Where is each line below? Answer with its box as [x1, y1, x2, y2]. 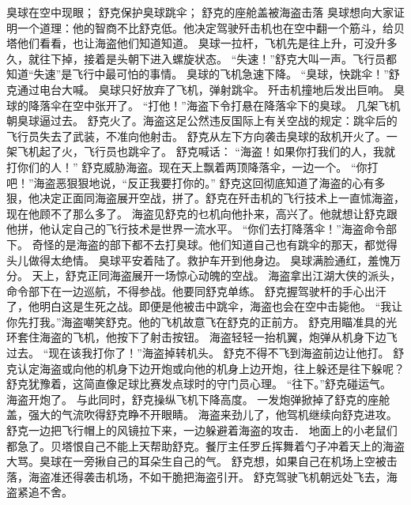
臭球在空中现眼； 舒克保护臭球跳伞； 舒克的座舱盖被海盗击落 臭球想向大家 [6, 4, 394, 20]
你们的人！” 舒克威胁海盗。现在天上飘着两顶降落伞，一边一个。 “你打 [17, 158, 379, 175]
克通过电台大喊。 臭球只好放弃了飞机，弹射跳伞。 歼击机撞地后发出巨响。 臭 [6, 81, 405, 97]
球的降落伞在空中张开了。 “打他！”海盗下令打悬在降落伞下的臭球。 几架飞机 [6, 96, 401, 113]
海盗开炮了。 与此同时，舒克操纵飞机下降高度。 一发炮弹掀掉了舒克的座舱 [6, 390, 390, 407]
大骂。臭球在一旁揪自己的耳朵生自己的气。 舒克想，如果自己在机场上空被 [6, 453, 386, 469]
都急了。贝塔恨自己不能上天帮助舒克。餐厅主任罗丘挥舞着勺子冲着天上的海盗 [6, 437, 405, 454]
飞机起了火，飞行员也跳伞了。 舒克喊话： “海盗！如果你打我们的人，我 [17, 143, 384, 160]
